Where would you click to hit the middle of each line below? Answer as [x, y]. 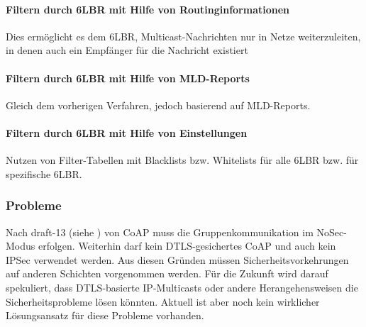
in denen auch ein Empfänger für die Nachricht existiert [127, 50]
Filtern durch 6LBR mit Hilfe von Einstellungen [127, 132]
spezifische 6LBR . [44, 173]
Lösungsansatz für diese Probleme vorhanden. [105, 315]
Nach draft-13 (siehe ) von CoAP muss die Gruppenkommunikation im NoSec [175, 232]
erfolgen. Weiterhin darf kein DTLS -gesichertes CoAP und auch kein [187, 246]
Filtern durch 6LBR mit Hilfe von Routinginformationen [148, 9]
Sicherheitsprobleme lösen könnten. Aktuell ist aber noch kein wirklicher [163, 301]
